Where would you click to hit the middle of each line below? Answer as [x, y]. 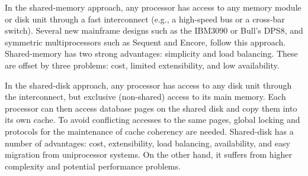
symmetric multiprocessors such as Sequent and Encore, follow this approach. [145, 42]
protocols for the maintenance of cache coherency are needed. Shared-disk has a [149, 131]
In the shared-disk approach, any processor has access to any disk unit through [148, 85]
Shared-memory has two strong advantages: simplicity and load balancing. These [151, 53]
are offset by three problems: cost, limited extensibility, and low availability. [142, 65]
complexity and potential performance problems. [93, 166]
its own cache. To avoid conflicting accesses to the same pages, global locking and [153, 120]
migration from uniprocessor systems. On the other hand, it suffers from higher [149, 154]
